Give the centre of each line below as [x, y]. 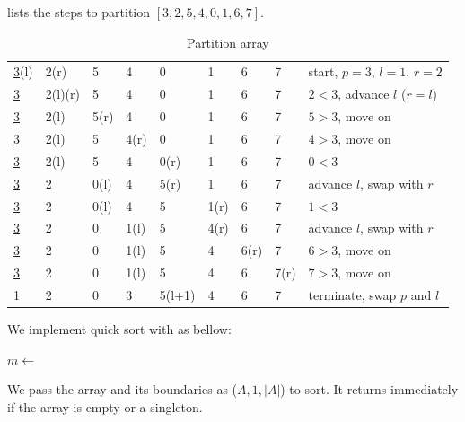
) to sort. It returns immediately [369, 389]
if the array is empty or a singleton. [105, 406]
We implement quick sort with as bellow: [119, 328]
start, [323, 71]
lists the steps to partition [79, 12]
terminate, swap [352, 294]
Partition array [228, 42]
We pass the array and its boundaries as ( [123, 389]
